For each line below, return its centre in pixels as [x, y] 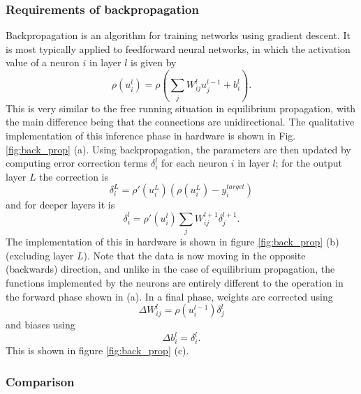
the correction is [74, 176]
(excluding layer [40, 255]
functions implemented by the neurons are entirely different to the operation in [175, 282]
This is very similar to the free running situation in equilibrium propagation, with [181, 108]
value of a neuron [43, 62]
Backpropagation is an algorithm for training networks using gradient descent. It [178, 35]
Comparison [40, 381]
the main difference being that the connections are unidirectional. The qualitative [180, 122]
